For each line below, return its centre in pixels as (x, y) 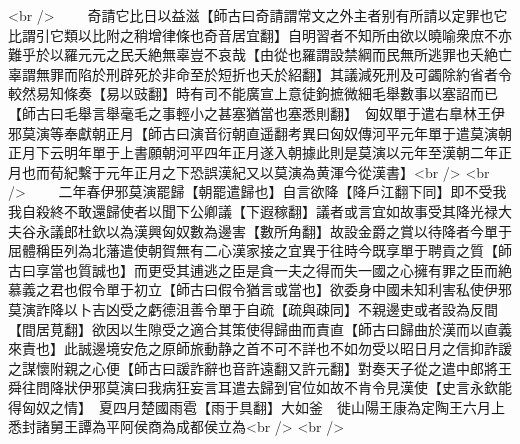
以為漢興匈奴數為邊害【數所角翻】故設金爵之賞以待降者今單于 (308, 230)
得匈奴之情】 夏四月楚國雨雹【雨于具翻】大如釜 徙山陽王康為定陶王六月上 (256, 406)
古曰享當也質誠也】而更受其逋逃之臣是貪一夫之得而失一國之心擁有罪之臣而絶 (260, 269)
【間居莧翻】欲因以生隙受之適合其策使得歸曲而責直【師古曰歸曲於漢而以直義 (260, 328)
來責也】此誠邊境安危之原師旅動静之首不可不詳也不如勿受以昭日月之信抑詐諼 (260, 348)
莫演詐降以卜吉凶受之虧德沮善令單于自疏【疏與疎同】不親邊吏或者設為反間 (253, 308)
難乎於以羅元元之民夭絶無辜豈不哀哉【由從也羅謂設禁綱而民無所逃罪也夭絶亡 (260, 54)
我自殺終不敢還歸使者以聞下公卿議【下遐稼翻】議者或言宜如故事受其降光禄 (253, 210)
